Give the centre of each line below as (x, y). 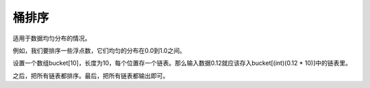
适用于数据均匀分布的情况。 (52, 38)
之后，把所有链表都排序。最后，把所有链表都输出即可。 (91, 76)
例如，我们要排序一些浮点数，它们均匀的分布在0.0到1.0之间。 (99, 50)
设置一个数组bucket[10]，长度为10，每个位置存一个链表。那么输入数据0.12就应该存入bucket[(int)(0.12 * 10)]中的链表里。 (182, 63)
